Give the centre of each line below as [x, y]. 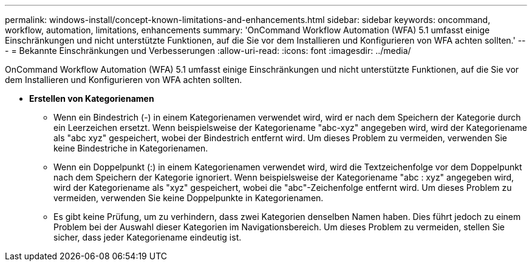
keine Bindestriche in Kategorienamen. [131, 148]
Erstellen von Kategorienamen [92, 98]
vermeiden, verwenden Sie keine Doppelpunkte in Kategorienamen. [189, 198]
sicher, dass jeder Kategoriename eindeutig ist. [148, 237]
